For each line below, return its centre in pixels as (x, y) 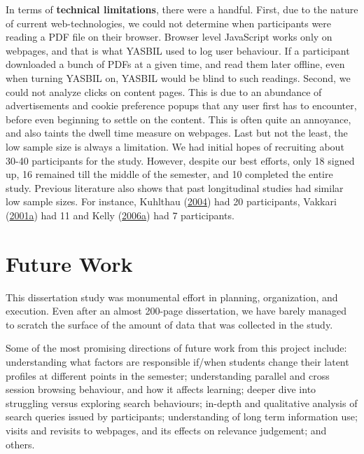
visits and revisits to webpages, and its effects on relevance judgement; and (166, 430)
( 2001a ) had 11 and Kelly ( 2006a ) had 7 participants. (120, 215)
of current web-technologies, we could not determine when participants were (169, 23)
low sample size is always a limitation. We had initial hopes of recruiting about (175, 146)
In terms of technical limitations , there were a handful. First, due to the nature (182, 9)
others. (20, 444)
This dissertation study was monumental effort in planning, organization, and (172, 297)
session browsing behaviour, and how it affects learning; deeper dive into (161, 389)
